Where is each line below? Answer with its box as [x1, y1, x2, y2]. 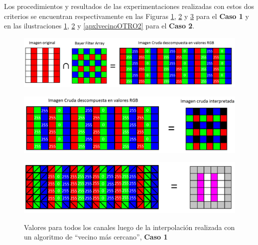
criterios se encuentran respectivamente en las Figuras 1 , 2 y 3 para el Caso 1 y [4, 10, 249, 21]
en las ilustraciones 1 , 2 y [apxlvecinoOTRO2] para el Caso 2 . [4, 20, 195, 31]
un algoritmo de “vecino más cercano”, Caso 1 [24, 232, 168, 242]
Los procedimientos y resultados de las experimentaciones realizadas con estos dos [4, 1, 254, 11]
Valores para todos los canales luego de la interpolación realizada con [24, 222, 235, 232]
